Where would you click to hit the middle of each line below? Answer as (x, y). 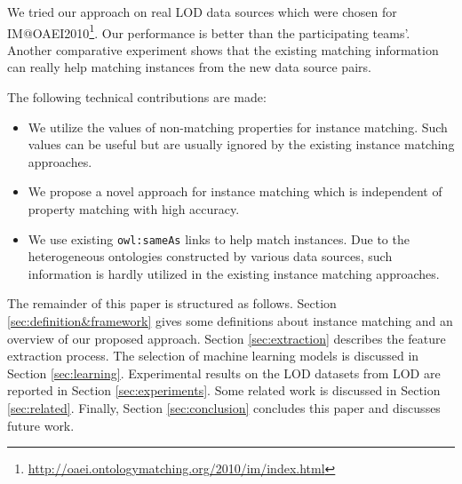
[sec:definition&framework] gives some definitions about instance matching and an (230, 321)
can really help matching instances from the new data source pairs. (189, 67)
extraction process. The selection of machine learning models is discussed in (213, 356)
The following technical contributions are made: (137, 97)
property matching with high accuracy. (134, 209)
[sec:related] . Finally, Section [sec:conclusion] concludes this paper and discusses (224, 408)
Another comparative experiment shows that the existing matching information (223, 49)
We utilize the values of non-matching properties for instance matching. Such (238, 127)
